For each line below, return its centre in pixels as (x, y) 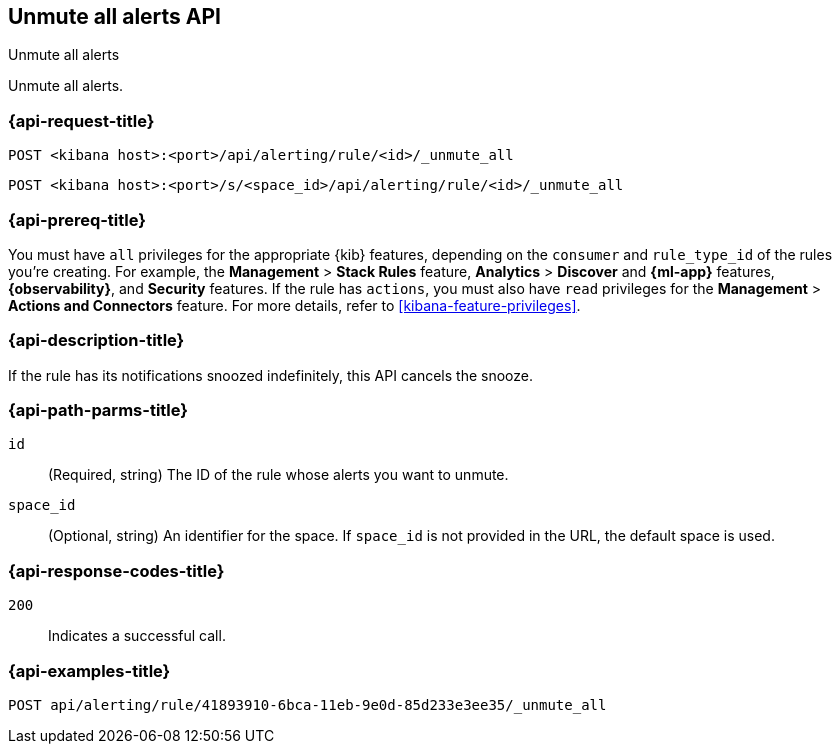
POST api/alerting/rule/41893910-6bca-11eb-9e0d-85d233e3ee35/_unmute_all (307, 704)
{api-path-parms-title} (98, 410)
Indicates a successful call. (137, 636)
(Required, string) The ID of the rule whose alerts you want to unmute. (278, 475)
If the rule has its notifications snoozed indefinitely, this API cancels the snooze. (270, 375)
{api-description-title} (96, 340)
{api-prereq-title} (77, 219)
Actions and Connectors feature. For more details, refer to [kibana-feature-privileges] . (294, 305)
